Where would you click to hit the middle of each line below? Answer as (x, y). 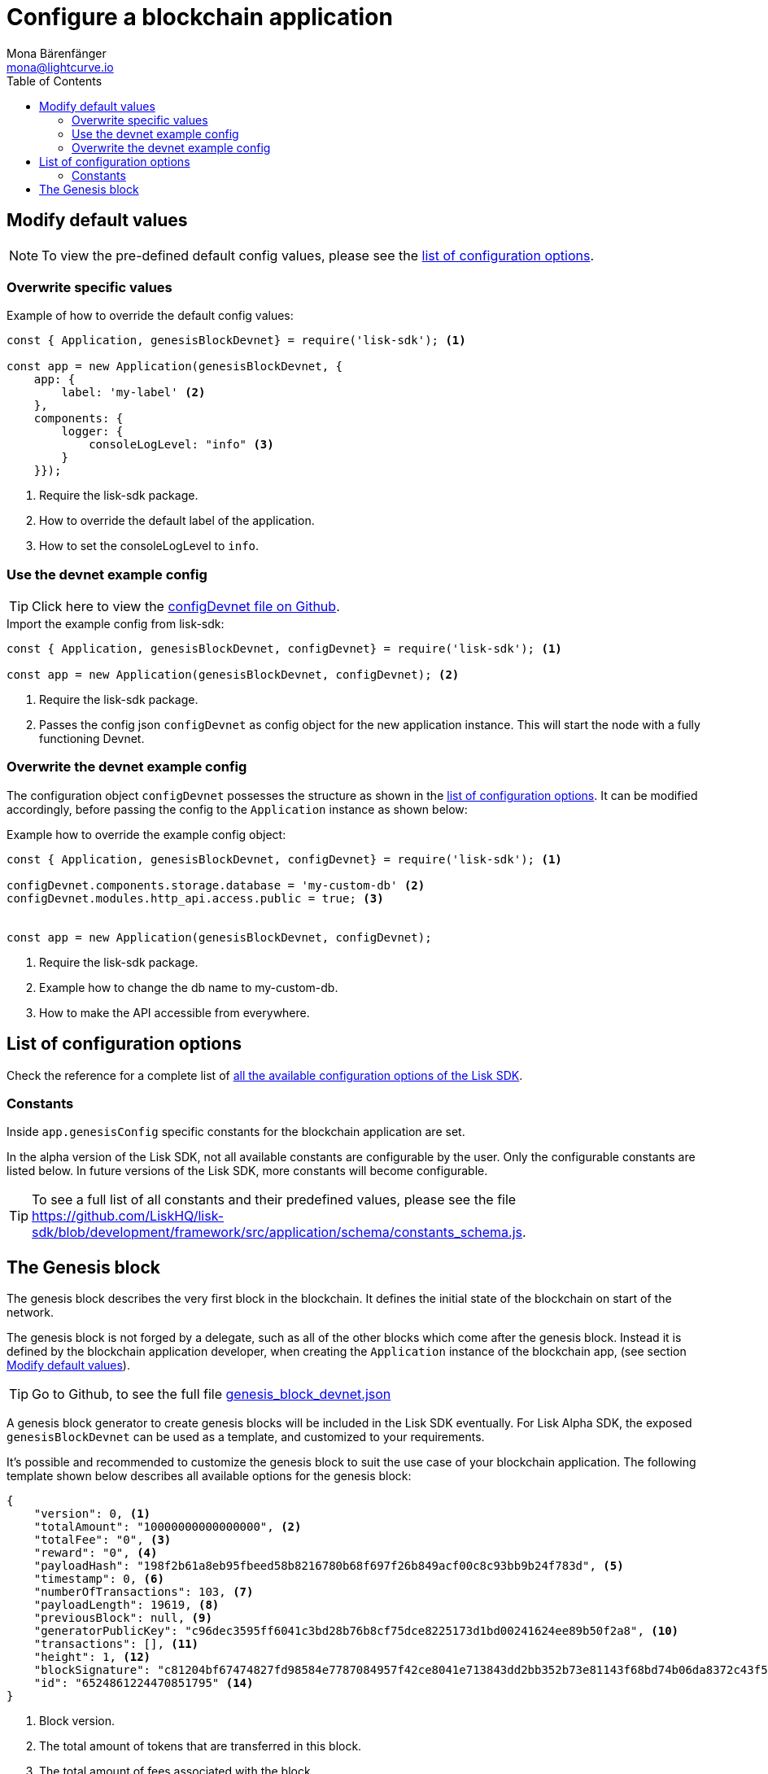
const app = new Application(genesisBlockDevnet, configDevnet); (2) (233, 675)
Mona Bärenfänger (57, 53)
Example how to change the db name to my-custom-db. (189, 987)
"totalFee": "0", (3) (103, 1540)
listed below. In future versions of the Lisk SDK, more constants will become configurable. (247, 1171)
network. (31, 1313)
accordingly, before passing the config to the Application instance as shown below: (237, 809)
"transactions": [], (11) (116, 1644)
